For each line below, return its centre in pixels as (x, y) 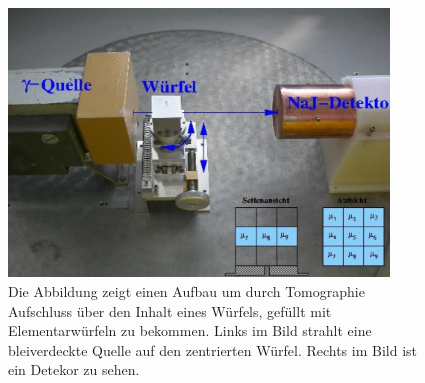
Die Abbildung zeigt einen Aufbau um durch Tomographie (186, 291)
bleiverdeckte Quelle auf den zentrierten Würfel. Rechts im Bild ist (213, 349)
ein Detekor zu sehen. (74, 369)
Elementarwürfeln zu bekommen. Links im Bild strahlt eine (190, 330)
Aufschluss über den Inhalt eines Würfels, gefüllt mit (170, 310)
